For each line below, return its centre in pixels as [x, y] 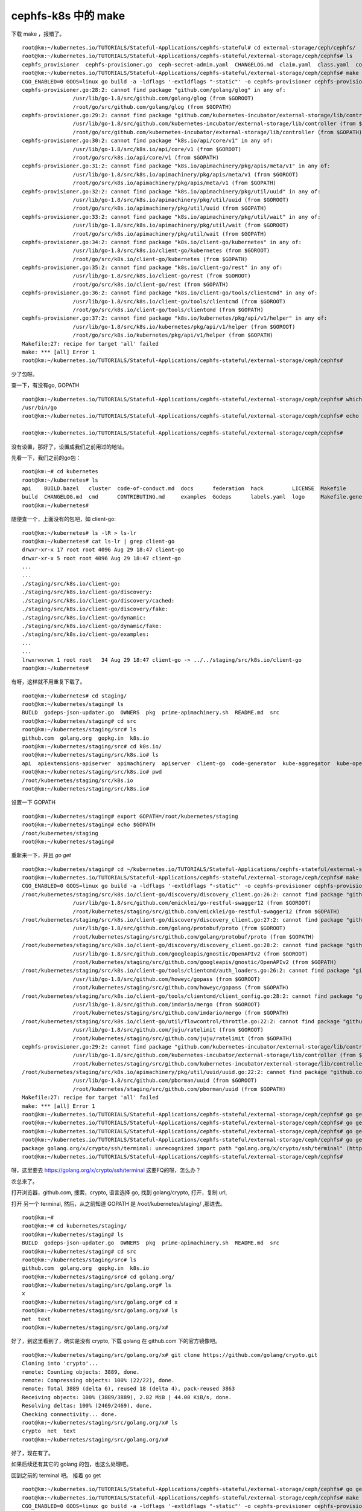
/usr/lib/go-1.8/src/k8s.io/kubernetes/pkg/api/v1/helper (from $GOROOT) [184, 327]
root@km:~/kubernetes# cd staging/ [75, 696]
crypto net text [49, 1431]
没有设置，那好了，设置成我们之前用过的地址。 [69, 447]
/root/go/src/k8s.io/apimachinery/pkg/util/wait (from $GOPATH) [170, 234]
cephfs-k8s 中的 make [68, 16]
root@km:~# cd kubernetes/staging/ [75, 1226]
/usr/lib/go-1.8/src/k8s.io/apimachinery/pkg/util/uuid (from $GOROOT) [181, 200]
